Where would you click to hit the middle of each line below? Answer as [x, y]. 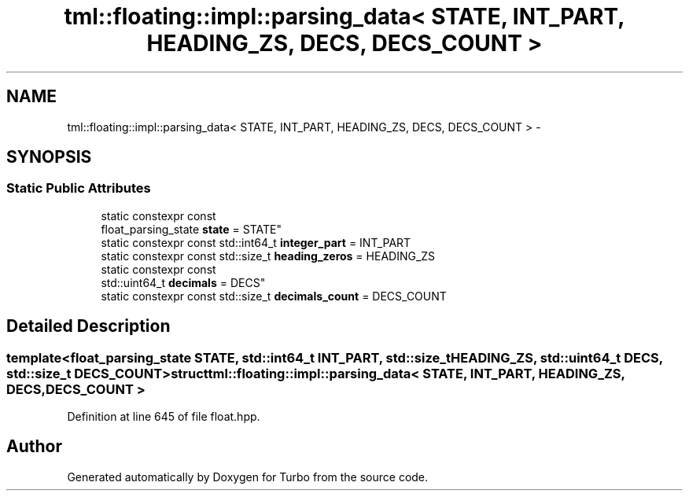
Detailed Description [88, 326]
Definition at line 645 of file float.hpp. [164, 417]
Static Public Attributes [79, 188]
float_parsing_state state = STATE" [191, 229]
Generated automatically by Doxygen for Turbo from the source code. [248, 477]
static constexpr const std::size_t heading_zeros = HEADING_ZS [268, 256]
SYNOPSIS [49, 157]
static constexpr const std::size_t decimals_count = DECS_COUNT [274, 296]
